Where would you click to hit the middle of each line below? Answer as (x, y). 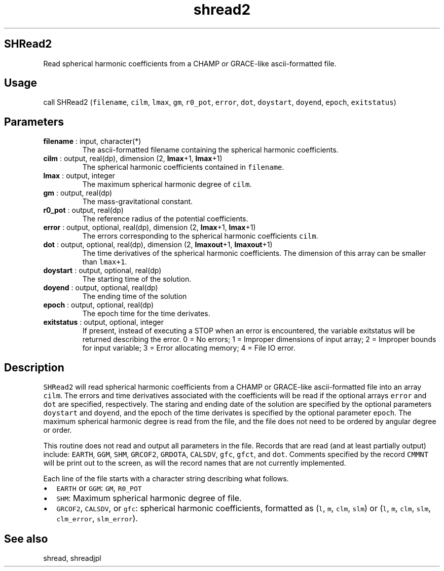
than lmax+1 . (105, 262)
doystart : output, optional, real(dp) (102, 271)
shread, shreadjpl (72, 558)
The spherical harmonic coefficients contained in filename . (183, 167)
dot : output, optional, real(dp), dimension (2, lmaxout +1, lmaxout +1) (158, 245)
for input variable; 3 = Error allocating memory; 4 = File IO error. (189, 348)
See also (26, 539)
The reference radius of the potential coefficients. (165, 219)
